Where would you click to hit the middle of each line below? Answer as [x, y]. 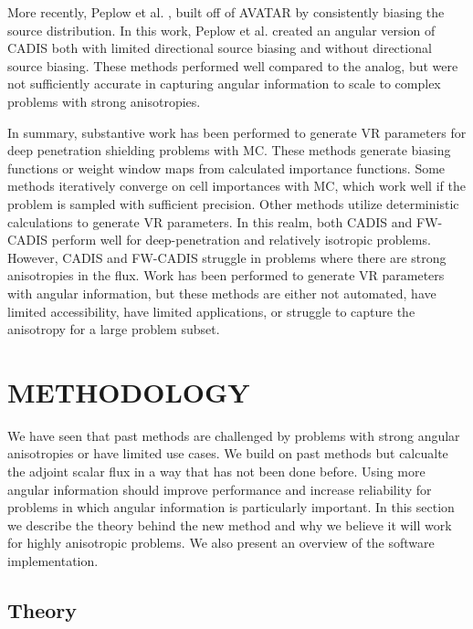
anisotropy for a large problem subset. [114, 329]
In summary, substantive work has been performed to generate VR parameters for [237, 132]
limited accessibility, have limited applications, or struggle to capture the [211, 311]
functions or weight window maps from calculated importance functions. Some [226, 168]
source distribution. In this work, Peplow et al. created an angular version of [221, 30]
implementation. [53, 560]
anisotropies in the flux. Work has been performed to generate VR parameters [226, 275]
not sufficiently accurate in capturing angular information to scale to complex [224, 84]
